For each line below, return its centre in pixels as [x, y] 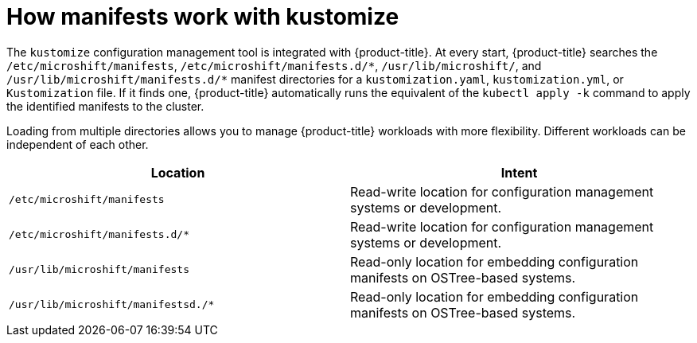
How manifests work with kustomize [203, 17]
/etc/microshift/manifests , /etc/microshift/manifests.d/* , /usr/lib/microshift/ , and [274, 65]
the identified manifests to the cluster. [105, 106]
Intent [519, 172]
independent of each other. [78, 144]
